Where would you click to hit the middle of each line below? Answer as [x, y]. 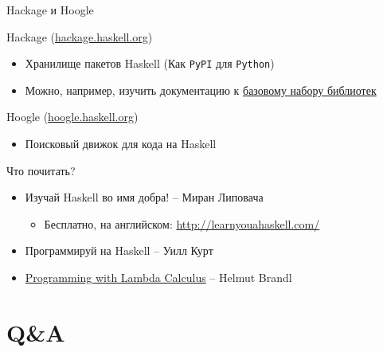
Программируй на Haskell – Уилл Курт [119, 250]
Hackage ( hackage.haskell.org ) [80, 36]
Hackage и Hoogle [50, 10]
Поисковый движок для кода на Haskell [121, 144]
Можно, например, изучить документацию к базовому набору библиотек [201, 90]
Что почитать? [41, 170]
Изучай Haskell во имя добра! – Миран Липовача [144, 197]
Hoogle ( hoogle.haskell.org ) [72, 117]
